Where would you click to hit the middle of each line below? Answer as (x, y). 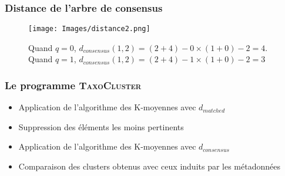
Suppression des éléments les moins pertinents (101, 126)
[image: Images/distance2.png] (89, 29)
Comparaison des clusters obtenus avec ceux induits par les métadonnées (149, 166)
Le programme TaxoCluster (73, 85)
